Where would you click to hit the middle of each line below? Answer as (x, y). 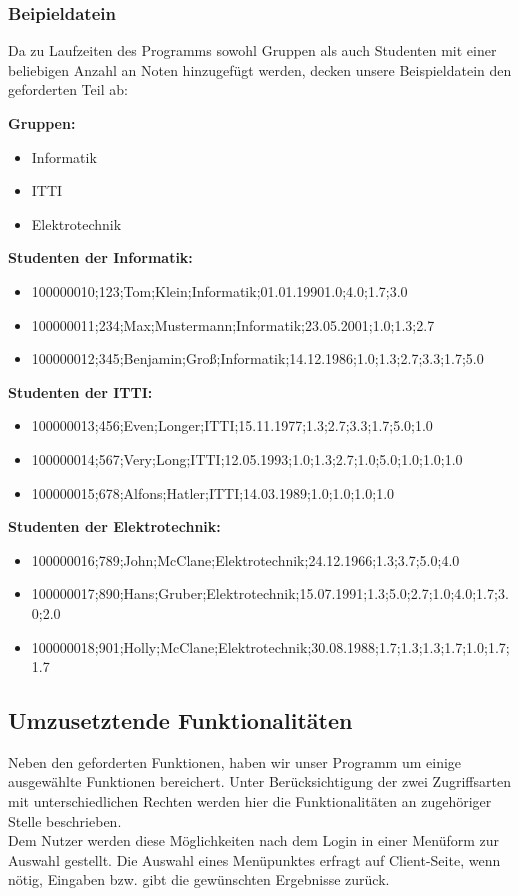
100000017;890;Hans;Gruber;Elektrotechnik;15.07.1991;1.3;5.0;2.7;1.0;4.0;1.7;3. (270, 593)
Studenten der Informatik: (100, 257)
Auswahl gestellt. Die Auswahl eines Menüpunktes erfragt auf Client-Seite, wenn (254, 859)
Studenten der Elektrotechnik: (114, 526)
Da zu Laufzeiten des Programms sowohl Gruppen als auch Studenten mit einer (252, 50)
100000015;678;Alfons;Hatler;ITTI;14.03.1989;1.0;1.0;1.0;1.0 (213, 492)
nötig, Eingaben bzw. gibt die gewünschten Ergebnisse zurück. (199, 879)
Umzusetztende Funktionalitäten (180, 720)
